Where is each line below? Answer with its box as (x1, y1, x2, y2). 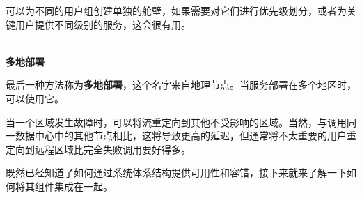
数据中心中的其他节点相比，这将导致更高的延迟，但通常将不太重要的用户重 (15, 128, 356, 143)
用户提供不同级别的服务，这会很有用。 (15, 17, 191, 31)
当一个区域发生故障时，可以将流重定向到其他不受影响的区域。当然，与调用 (6, 114, 347, 129)
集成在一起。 (54, 178, 113, 193)
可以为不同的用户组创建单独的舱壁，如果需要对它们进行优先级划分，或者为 (6, 3, 347, 17)
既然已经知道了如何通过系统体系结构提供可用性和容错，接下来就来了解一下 (6, 165, 347, 180)
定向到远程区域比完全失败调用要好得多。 (6, 142, 191, 156)
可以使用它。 (6, 91, 64, 105)
